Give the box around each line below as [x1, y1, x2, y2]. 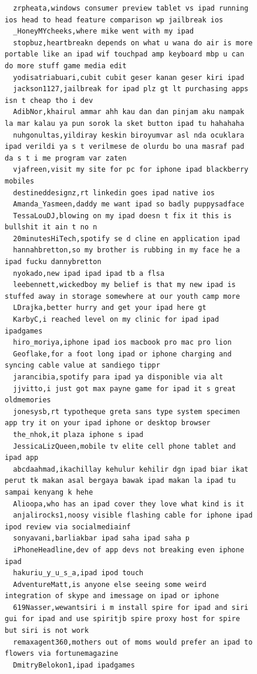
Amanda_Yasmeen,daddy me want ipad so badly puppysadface [13, 200, 245, 209]
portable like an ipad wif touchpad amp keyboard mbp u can [5, 50, 245, 59]
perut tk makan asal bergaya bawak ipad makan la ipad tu [5, 476, 236, 485]
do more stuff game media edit [5, 61, 127, 70]
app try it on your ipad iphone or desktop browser [5, 419, 211, 428]
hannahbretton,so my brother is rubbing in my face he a [13, 246, 240, 255]
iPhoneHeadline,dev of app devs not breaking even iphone [13, 545, 245, 554]
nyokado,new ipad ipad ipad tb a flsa [13, 269, 165, 278]
